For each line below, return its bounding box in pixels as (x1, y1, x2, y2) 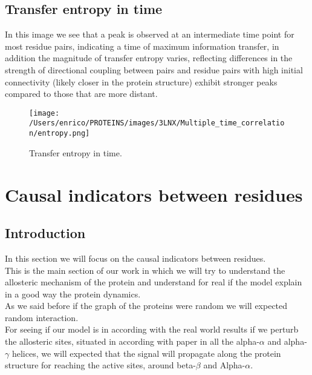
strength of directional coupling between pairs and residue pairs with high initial (5, 63, 303, 76)
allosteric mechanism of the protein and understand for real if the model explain (5, 276, 302, 288)
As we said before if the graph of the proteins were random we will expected (5, 299, 288, 312)
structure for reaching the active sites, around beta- (5, 359, 196, 371)
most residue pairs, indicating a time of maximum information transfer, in (5, 39, 279, 52)
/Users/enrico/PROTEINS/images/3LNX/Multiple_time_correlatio (29, 119, 285, 128)
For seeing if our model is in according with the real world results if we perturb (5, 323, 299, 336)
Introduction (5, 224, 86, 242)
